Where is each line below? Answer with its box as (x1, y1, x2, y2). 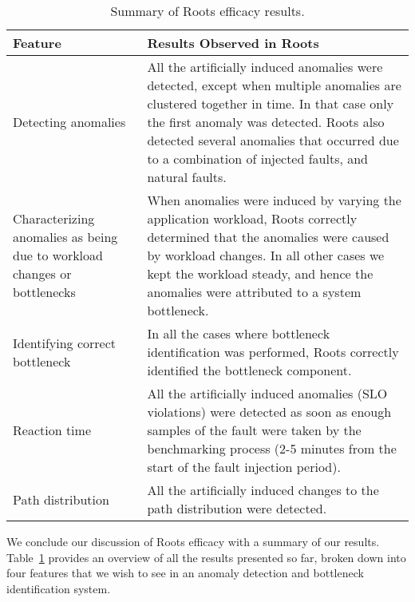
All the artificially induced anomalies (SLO (147, 384, 388, 402)
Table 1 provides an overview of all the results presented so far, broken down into (6, 549, 406, 565)
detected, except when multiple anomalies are (147, 76, 401, 94)
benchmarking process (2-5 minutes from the (147, 439, 397, 457)
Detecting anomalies (13, 113, 126, 131)
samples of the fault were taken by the (147, 421, 362, 439)
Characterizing (13, 209, 95, 228)
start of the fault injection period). (147, 457, 341, 476)
